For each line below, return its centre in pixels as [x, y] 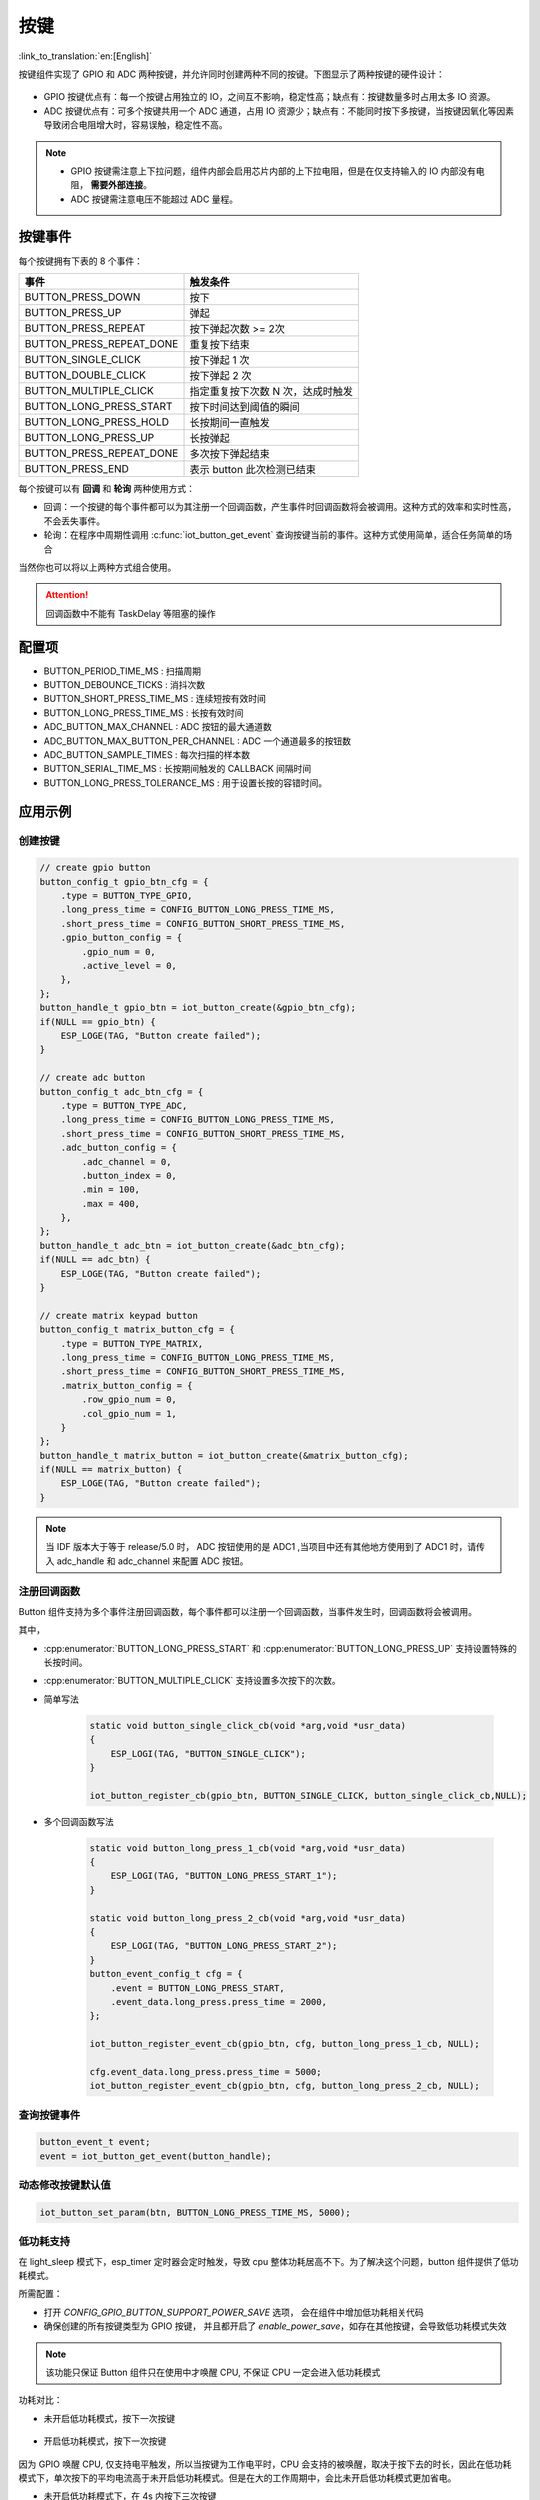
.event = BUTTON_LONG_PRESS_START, [197, 1988]
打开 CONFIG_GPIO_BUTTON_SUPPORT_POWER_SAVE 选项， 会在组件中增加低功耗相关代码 [233, 2312]
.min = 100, [110, 1189]
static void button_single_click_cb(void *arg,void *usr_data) [248, 1725]
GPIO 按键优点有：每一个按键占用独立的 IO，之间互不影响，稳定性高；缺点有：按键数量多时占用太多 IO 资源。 [269, 97]
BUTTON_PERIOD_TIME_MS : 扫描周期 [122, 671]
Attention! [67, 595]
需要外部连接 [117, 185]
